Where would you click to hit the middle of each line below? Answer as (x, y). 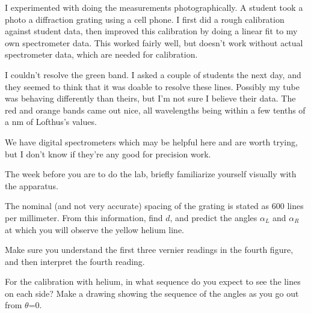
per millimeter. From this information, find (84, 217)
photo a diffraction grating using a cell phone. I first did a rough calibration (145, 19)
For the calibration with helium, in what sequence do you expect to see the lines (153, 281)
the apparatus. (32, 185)
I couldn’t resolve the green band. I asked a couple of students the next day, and (153, 74)
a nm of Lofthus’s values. (51, 122)
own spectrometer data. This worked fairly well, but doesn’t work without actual (154, 42)
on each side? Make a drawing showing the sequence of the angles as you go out (152, 293)
